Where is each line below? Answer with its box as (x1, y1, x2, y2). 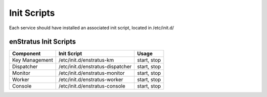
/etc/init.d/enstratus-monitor (58, 70, 125, 77)
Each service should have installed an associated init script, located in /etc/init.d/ (9, 25, 174, 31)
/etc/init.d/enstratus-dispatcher (58, 63, 132, 70)
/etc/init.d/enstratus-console (58, 83, 126, 90)
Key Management (12, 57, 53, 64)
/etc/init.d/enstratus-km (58, 57, 114, 64)
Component (12, 50, 41, 57)
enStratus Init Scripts (9, 38, 76, 46)
